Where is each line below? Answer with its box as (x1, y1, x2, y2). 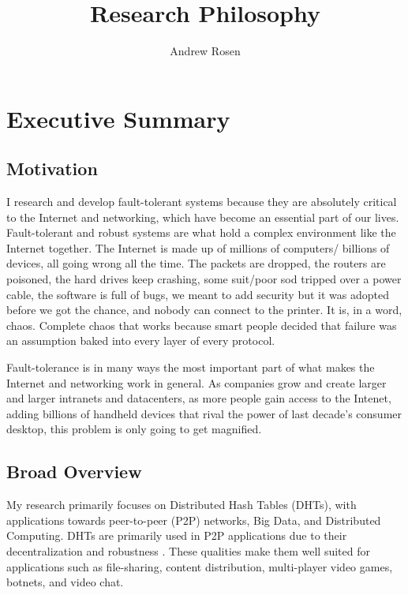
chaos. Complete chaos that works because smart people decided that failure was (6, 316, 397, 333)
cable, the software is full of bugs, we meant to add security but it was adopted (6, 286, 389, 302)
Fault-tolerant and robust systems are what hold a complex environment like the (6, 224, 396, 241)
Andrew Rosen (170, 43, 241, 59)
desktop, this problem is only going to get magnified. (6, 421, 262, 437)
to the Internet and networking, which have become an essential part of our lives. (6, 208, 399, 225)
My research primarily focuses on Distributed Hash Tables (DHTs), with (6, 496, 357, 513)
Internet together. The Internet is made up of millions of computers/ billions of (6, 239, 390, 256)
